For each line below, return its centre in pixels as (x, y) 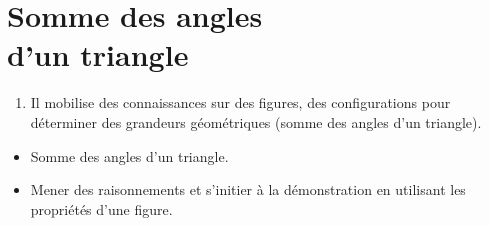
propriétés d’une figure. (101, 208)
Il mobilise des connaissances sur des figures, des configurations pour (240, 102)
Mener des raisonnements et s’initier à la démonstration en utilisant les (248, 189)
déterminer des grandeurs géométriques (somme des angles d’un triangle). (256, 121)
